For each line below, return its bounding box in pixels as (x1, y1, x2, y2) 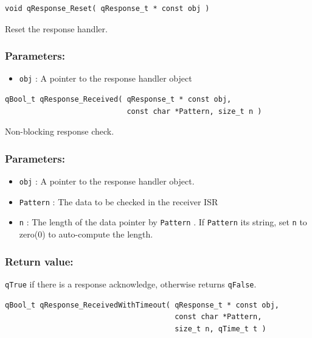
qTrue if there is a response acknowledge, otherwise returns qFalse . (5, 277, 257, 290)
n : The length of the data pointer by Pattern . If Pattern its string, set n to (19, 216, 307, 228)
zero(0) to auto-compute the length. (19, 228, 153, 241)
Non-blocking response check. (5, 125, 114, 138)
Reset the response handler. (5, 22, 108, 35)
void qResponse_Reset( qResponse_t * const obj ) (5, 4, 210, 13)
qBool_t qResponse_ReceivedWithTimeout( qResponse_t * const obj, (5, 300, 280, 309)
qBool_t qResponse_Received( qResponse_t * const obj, (5, 95, 232, 104)
